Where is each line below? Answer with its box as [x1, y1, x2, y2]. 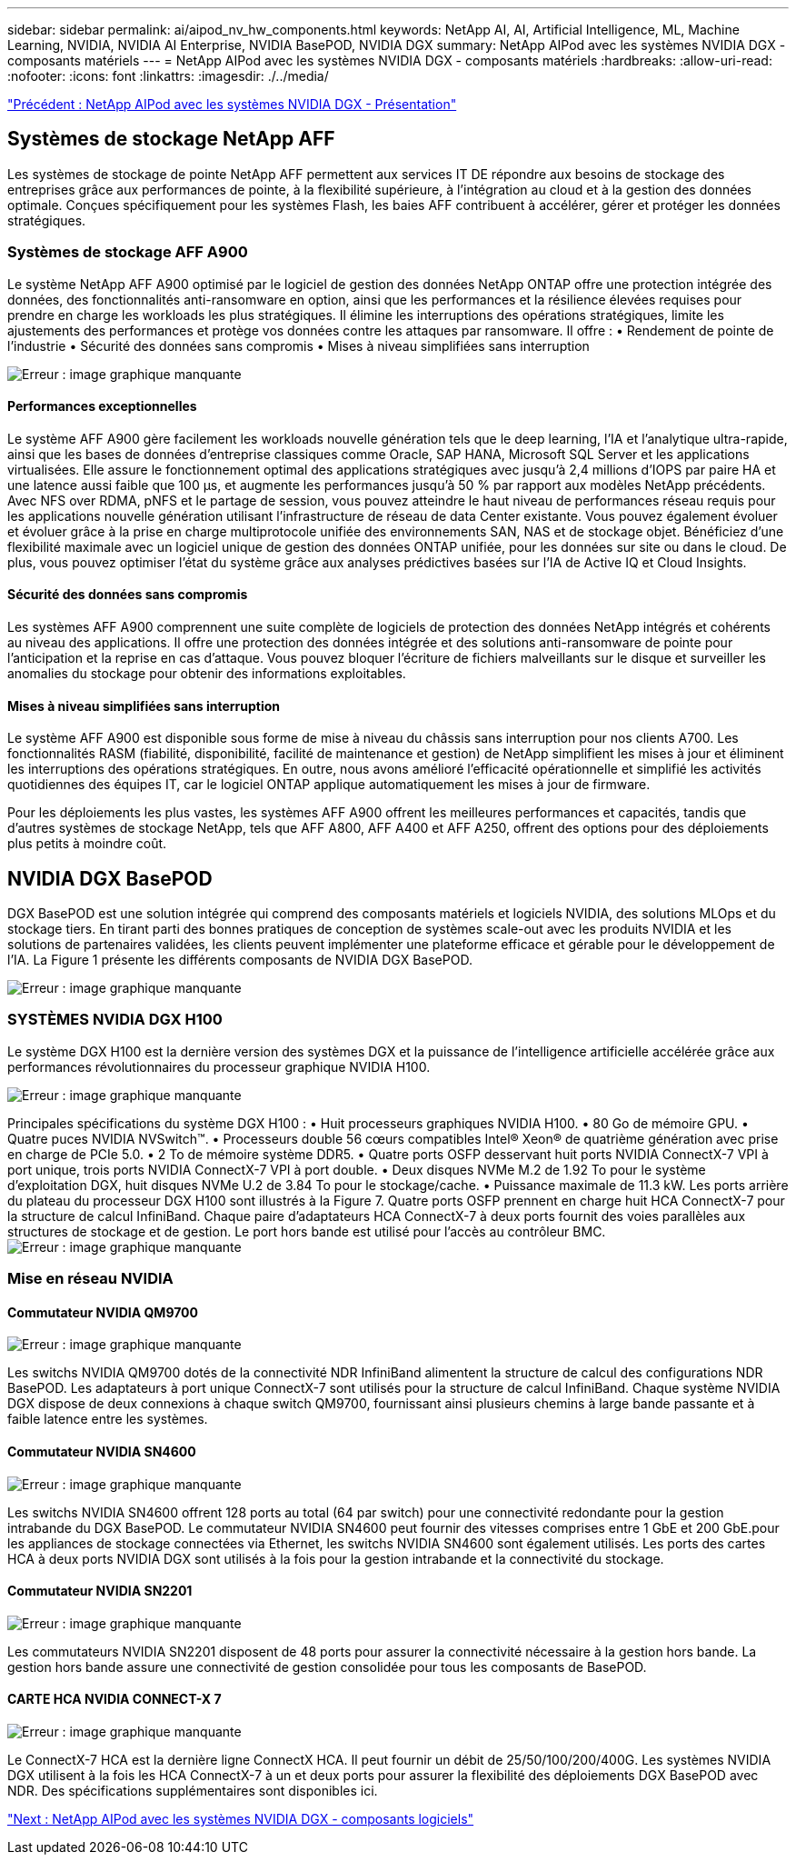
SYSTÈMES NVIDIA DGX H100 [7, 1010, 223, 1029]
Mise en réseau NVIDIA [7, 1269, 174, 1288]
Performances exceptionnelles [7, 398, 197, 415]
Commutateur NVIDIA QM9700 [7, 1304, 198, 1320]
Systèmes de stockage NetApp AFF [7, 127, 335, 151]
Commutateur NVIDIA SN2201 [7, 1583, 193, 1599]
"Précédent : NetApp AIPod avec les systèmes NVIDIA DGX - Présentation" [7, 96, 457, 112]
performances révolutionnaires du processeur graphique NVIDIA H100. [7, 1058, 431, 1075]
